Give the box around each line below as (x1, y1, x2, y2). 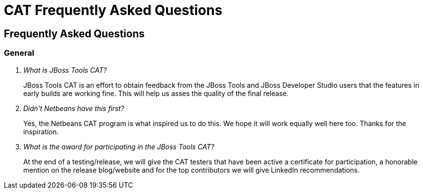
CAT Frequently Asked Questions (4, 2, 223, 18)
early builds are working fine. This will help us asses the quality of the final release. (23, 89, 289, 97)
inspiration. (23, 127, 59, 136)
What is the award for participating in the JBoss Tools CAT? (23, 142, 215, 151)
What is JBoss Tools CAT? (23, 65, 107, 74)
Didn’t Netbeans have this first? (23, 104, 124, 113)
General (4, 48, 34, 58)
